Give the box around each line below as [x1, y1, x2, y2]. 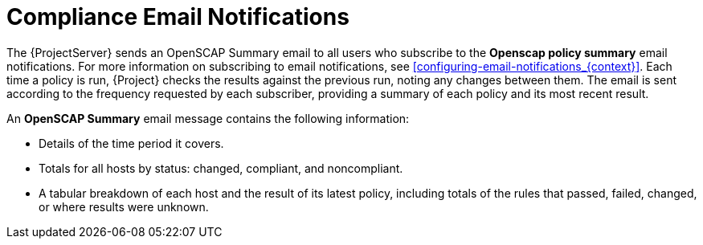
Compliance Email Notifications [6, 3, 349, 31]
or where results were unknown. [39, 199, 209, 214]
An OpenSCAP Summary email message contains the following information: [6, 111, 410, 125]
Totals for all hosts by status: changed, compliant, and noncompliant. [39, 161, 403, 175]
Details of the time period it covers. [39, 136, 224, 150]
